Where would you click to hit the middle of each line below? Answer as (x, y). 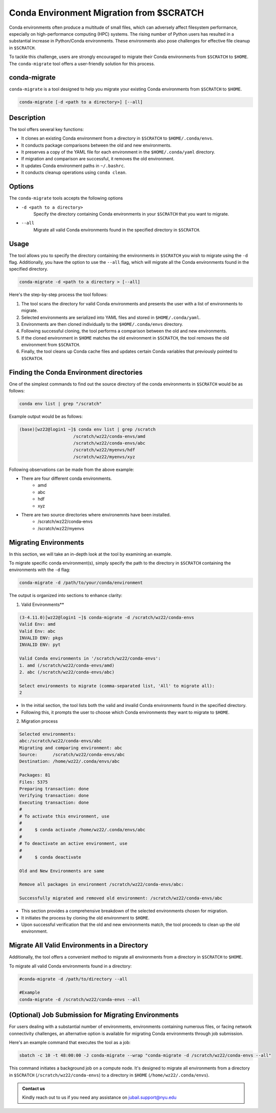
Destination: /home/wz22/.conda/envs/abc (69, 761)
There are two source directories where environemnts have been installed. (96, 515)
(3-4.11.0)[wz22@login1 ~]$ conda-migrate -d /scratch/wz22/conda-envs (107, 617)
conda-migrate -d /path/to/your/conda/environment (81, 583)
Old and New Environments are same (62, 871)
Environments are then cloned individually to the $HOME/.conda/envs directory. (102, 324)
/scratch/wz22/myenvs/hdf (104, 450)
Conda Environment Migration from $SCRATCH (107, 13)
